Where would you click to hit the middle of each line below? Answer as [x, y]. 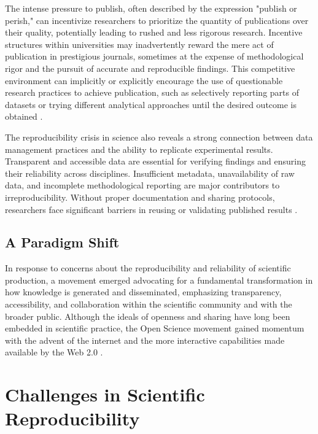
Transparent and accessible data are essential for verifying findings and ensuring [156, 161]
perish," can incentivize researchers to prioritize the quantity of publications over [157, 20]
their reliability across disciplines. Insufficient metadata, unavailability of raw [150, 173]
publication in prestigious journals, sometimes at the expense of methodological [154, 56]
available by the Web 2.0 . [54, 352]
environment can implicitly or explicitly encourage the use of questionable [144, 80]
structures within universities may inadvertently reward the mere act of [139, 44]
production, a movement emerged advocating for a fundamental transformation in [159, 280]
